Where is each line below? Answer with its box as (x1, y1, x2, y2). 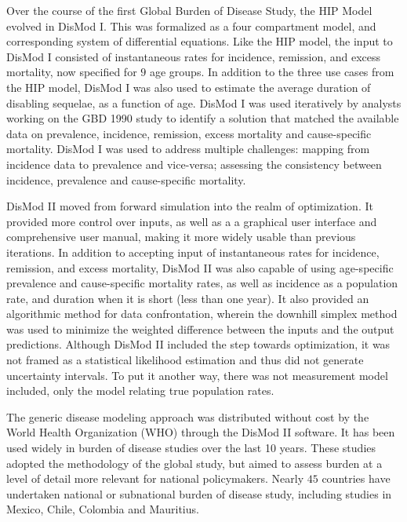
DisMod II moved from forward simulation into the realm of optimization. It (6, 198, 373, 214)
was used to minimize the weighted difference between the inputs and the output (6, 320, 394, 337)
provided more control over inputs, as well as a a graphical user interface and (6, 213, 377, 229)
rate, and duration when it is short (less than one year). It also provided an (6, 290, 369, 306)
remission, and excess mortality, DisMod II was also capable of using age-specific (6, 259, 394, 276)
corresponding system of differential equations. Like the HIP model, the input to (6, 33, 393, 49)
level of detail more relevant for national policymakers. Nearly (6, 470, 304, 487)
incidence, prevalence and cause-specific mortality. (6, 171, 246, 188)
